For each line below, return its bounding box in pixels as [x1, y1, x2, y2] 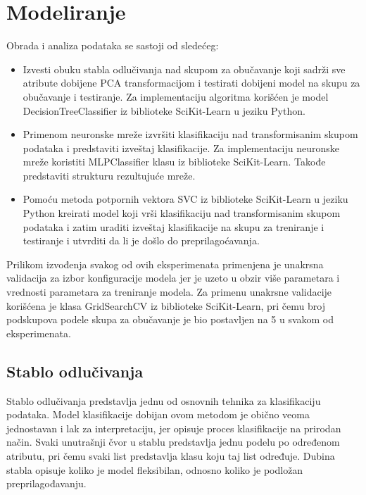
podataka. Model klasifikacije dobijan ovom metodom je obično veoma [6, 407, 310, 422]
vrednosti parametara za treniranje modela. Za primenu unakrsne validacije [6, 284, 332, 299]
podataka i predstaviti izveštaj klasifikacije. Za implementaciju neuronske [23, 140, 339, 155]
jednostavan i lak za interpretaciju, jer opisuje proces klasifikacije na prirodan [6, 420, 341, 435]
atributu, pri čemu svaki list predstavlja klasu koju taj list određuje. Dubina [6, 448, 335, 463]
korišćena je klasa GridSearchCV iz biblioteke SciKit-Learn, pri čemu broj [6, 298, 325, 313]
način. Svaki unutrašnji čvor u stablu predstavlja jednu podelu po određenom [6, 434, 340, 449]
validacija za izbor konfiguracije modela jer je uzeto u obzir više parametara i [6, 270, 340, 285]
